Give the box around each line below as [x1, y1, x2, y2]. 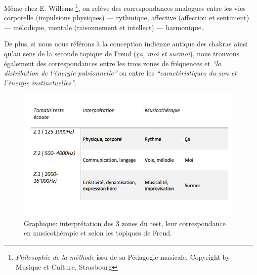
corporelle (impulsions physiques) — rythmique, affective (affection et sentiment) [4, 12, 249, 23]
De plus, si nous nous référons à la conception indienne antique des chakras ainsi [4, 39, 248, 49]
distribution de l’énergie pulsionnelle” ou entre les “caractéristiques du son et [4, 68, 237, 78]
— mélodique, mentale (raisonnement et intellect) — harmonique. [4, 22, 204, 32]
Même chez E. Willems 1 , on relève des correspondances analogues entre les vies [4, 1, 246, 13]
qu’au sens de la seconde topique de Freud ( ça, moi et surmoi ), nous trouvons [4, 48, 240, 59]
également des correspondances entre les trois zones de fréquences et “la [4, 58, 221, 68]
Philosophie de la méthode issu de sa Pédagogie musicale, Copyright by [15, 252, 230, 262]
